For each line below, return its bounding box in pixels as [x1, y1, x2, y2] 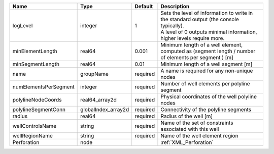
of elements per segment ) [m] [160, 54, 233, 61]
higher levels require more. [160, 35, 225, 41]
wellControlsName [12, 123, 57, 129]
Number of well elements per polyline [160, 80, 250, 87]
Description [160, 3, 190, 10]
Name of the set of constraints [160, 119, 233, 126]
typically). [160, 22, 185, 29]
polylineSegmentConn [12, 106, 66, 113]
